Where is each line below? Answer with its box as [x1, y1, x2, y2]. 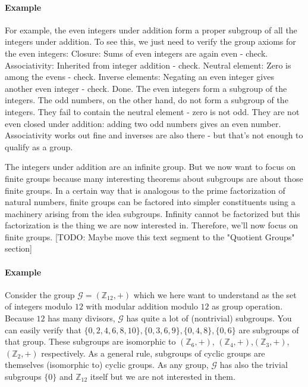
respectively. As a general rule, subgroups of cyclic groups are [41, 346, 265, 359]
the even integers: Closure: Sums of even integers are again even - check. [5, 47, 268, 59]
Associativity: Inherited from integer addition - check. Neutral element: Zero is [5, 58, 291, 71]
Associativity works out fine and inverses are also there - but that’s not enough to [5, 129, 303, 141]
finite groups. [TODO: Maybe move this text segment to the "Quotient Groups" [5, 230, 295, 243]
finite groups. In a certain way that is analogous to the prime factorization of [5, 184, 285, 196]
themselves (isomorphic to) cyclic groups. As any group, [5, 358, 209, 371]
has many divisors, [48, 312, 115, 324]
